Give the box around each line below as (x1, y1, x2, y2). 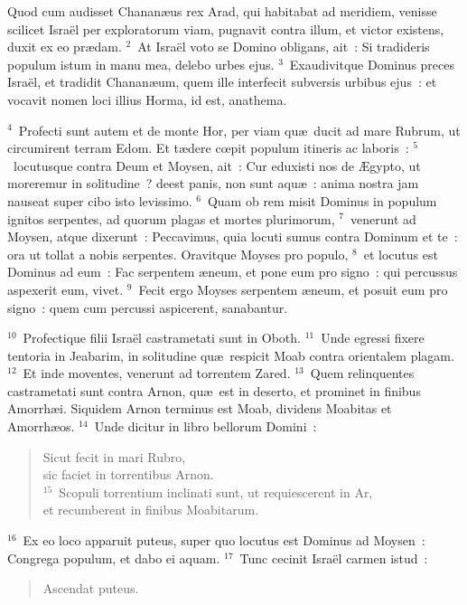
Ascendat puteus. (42, 579, 139, 598)
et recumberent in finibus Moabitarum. (42, 500, 259, 519)
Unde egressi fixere (321, 328, 425, 347)
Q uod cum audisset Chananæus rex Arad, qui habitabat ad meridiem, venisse (7, 2, 437, 20)
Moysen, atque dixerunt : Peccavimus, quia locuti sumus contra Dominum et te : (7, 227, 458, 246)
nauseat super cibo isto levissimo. (7, 191, 192, 210)
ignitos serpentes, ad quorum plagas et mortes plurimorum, (7, 209, 335, 228)
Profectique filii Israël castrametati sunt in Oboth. (23, 328, 301, 347)
